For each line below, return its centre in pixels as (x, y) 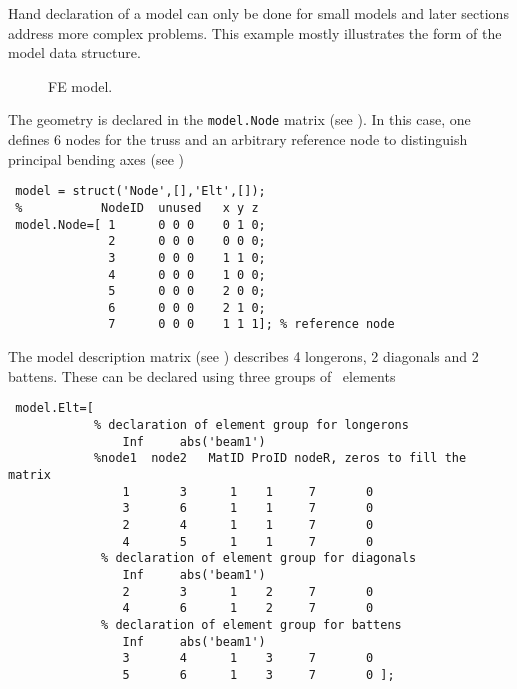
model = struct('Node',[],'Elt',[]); (140, 191)
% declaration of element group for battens (251, 624)
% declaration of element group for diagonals (259, 558)
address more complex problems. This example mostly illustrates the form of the (255, 32)
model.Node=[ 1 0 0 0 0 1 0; (140, 224)
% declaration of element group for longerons (251, 424)
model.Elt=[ (54, 408)
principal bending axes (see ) (96, 158)
